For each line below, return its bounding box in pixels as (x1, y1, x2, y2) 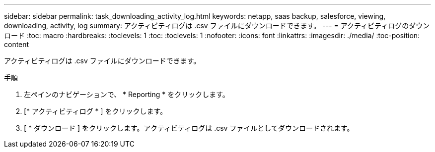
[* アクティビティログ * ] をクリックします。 (24, 107, 167, 115)
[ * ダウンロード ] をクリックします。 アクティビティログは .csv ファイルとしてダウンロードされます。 (24, 124, 354, 132)
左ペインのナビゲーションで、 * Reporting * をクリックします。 (24, 90, 229, 99)
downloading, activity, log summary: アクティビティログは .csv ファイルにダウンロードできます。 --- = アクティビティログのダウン (4, 21, 430, 30)
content (4, 40, 29, 49)
